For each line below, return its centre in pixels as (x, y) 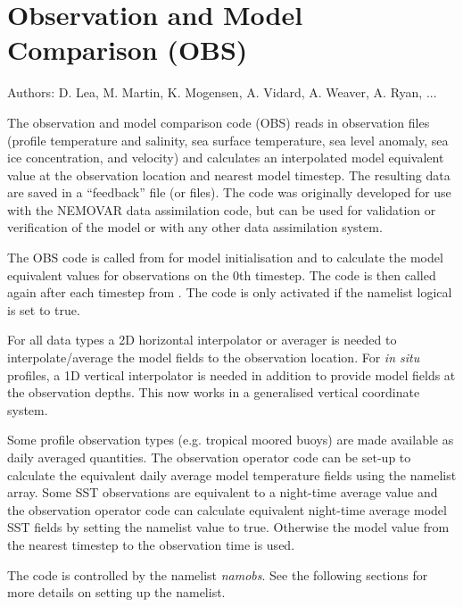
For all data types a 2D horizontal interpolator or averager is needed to (202, 340)
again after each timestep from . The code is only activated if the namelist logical (230, 292)
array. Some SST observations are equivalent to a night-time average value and (223, 492)
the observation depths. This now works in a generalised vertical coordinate (214, 392)
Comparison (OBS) (128, 50)
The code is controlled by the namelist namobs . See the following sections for (218, 574)
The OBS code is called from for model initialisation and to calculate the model (225, 258)
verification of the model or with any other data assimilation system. (195, 227)
